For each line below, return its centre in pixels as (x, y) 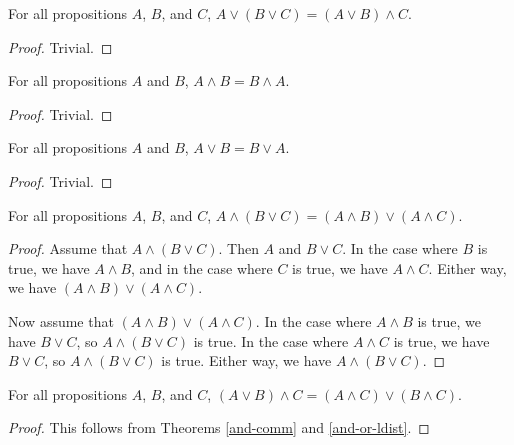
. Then (238, 248)
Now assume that (61, 320)
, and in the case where (202, 267)
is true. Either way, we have (246, 360)
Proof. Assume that (68, 248)
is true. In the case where (271, 340)
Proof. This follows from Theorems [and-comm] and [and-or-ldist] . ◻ (219, 427)
